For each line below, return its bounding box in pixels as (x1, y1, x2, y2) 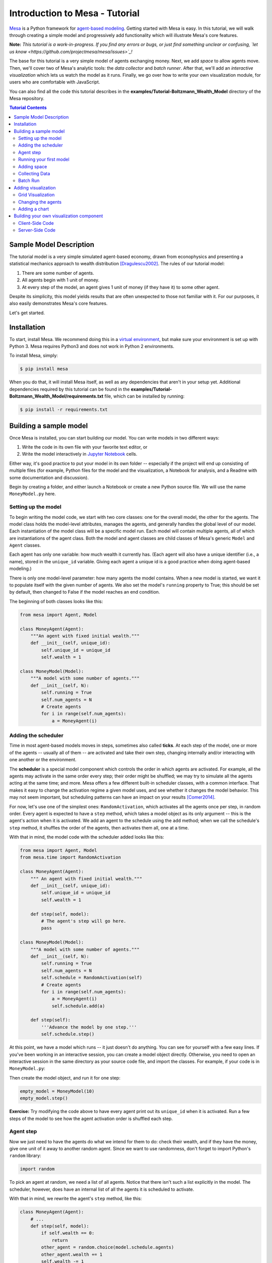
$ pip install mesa (20, 366, 68, 372)
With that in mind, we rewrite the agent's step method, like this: (9, 1195, 142, 1202)
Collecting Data (18, 170, 50, 176)
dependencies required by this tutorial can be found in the (9, 386, 130, 392)
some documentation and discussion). (9, 474, 89, 480)
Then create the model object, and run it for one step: (9, 1075, 121, 1081)
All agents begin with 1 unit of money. (22, 277, 100, 283)
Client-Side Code (18, 220, 54, 226)
